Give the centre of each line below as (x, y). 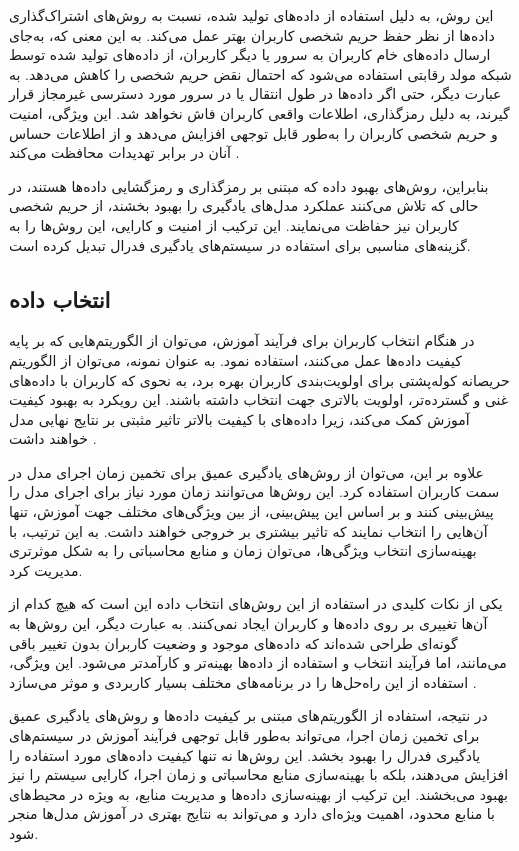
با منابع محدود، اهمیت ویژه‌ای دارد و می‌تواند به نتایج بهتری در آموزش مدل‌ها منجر (252, 813)
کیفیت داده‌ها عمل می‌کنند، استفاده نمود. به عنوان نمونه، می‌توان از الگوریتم (235, 359)
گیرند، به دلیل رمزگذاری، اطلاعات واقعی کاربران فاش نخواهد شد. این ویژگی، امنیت (259, 112)
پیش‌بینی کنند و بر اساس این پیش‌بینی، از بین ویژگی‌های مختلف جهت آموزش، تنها (251, 511)
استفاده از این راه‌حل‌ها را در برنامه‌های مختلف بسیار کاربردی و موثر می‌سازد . (243, 681)
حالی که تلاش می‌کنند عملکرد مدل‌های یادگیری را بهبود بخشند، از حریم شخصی (244, 205)
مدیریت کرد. (46, 569)
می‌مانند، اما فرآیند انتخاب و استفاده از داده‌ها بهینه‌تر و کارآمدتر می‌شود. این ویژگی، (258, 662)
